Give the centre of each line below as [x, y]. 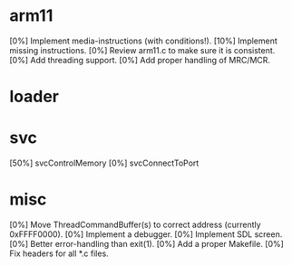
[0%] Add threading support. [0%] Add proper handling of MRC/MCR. [140, 60]
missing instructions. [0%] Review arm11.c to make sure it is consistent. [142, 50]
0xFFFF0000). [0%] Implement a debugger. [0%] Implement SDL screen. [146, 234]
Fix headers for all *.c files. [59, 253]
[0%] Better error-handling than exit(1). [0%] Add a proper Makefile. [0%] [146, 244]
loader [34, 97]
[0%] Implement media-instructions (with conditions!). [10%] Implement [144, 41]
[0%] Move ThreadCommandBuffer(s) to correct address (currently [135, 224]
